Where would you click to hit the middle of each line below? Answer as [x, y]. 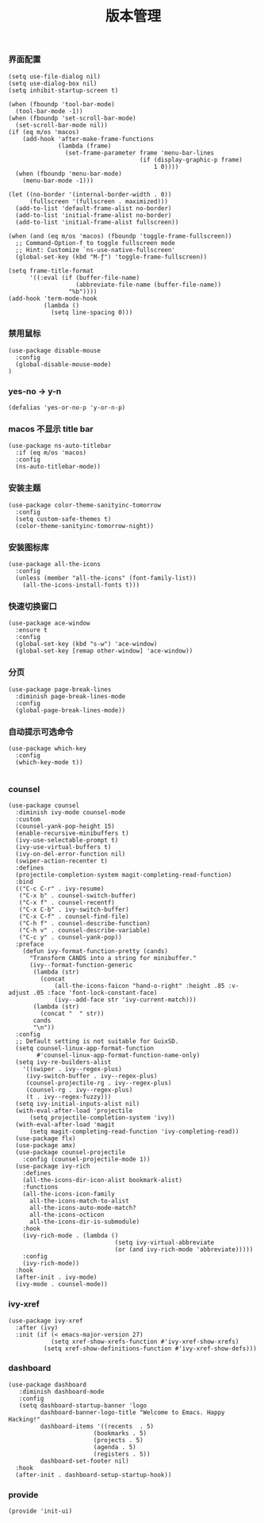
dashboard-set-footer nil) [84, 1461]
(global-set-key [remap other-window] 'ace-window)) [104, 651]
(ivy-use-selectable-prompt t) [67, 840]
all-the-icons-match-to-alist [79, 1201]
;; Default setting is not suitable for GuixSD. [97, 1042]
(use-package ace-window [49, 623]
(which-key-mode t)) [49, 762]
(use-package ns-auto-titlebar [60, 446]
